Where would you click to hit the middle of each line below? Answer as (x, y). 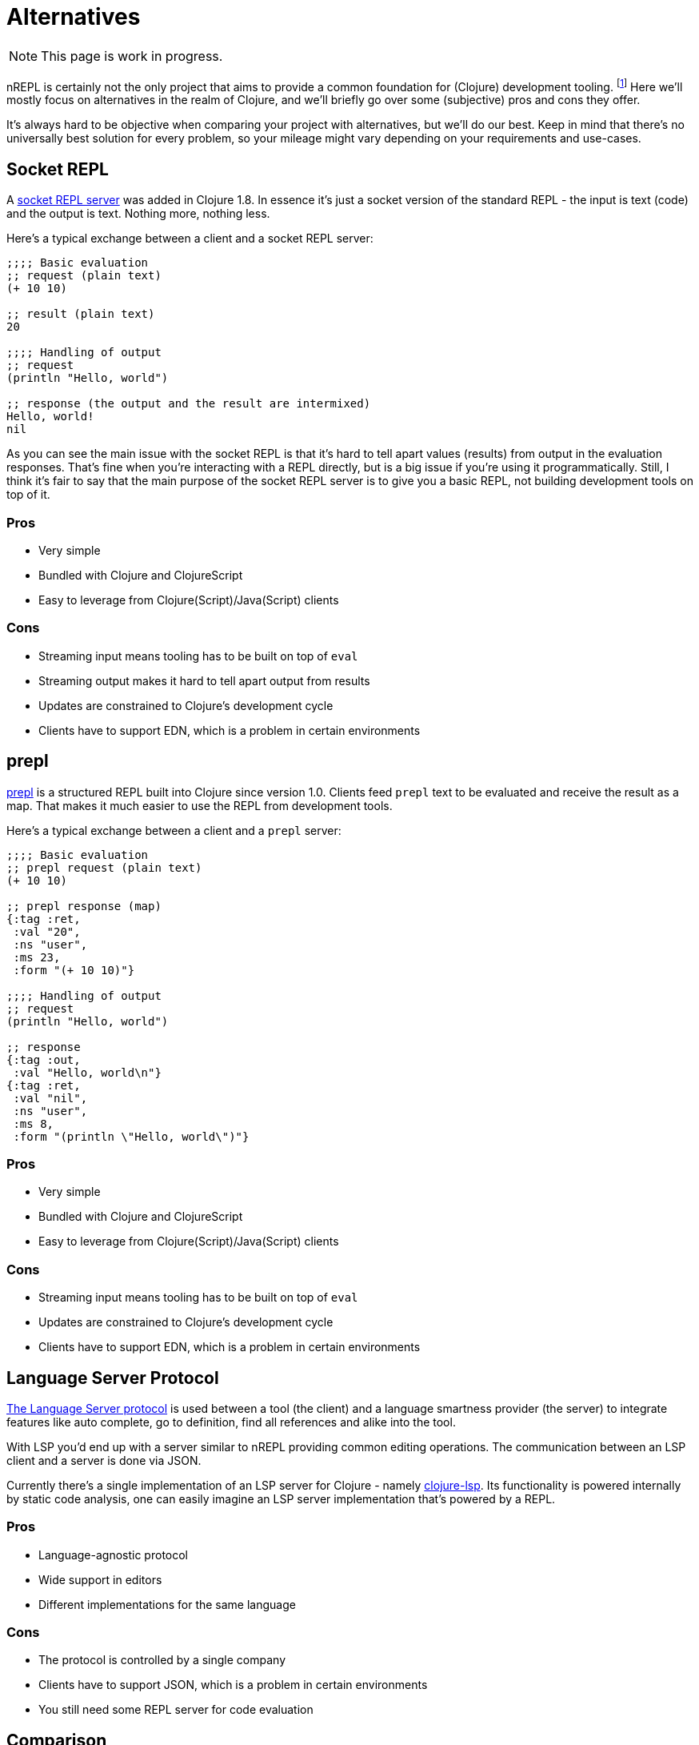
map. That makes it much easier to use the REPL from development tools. (200, 805)
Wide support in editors (100, 1579)
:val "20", (47, 931)
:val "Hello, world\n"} (87, 1072)
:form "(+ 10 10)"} (74, 970)
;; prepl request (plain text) (104, 867)
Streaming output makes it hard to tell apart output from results (204, 680)
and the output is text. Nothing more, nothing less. (138, 214)
